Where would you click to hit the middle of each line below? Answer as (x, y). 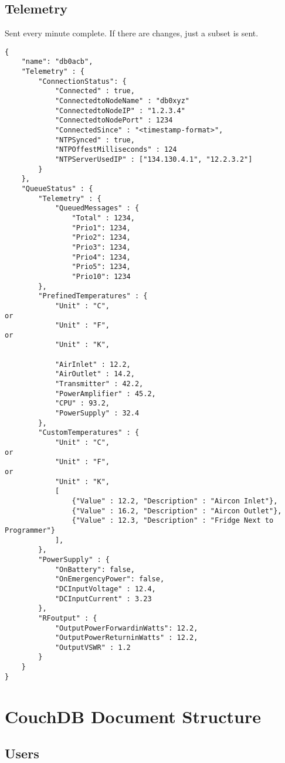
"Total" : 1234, (103, 218)
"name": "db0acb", (57, 62)
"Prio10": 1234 (101, 276)
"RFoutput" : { (68, 618)
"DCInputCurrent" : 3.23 (103, 599)
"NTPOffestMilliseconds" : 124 (116, 150)
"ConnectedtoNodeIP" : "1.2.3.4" (120, 110)
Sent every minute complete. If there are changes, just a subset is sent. (132, 33)
